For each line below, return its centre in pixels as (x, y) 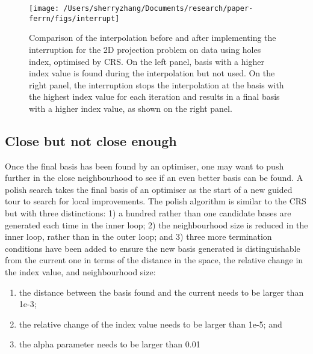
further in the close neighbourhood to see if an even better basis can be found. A (154, 178)
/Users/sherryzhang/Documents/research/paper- (158, 8)
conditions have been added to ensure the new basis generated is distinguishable (153, 248)
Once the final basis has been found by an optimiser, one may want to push (144, 166)
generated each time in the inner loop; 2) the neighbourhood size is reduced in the (156, 224)
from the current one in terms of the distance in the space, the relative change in (154, 260)
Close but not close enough (91, 140)
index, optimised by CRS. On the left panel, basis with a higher (147, 61)
